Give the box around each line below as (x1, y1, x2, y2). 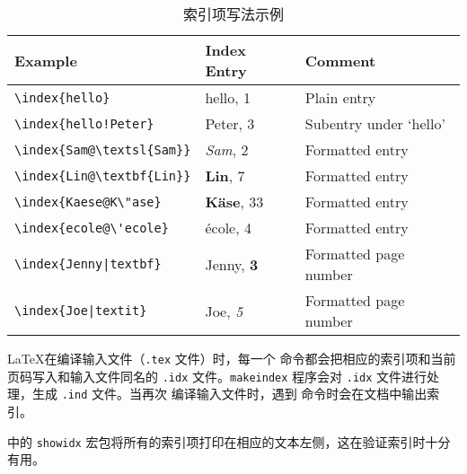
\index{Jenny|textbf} (14, 257, 162, 271)
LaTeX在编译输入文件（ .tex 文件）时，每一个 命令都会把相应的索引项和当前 (7, 349, 456, 367)
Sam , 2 (205, 139, 249, 160)
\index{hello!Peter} (14, 116, 154, 131)
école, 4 (205, 217, 251, 238)
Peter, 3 (205, 113, 255, 134)
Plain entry (304, 87, 376, 108)
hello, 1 (205, 87, 251, 108)
